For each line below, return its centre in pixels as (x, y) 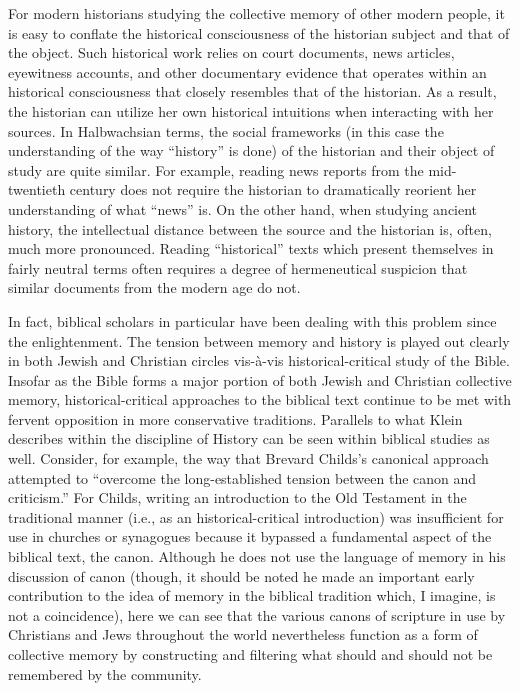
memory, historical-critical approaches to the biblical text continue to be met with (260, 399)
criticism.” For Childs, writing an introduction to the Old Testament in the (237, 497)
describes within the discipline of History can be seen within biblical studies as (249, 438)
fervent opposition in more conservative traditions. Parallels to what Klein (235, 418)
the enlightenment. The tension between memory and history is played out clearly (259, 340)
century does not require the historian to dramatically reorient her (273, 189)
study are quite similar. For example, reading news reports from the (216, 169)
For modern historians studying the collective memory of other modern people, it (256, 13)
